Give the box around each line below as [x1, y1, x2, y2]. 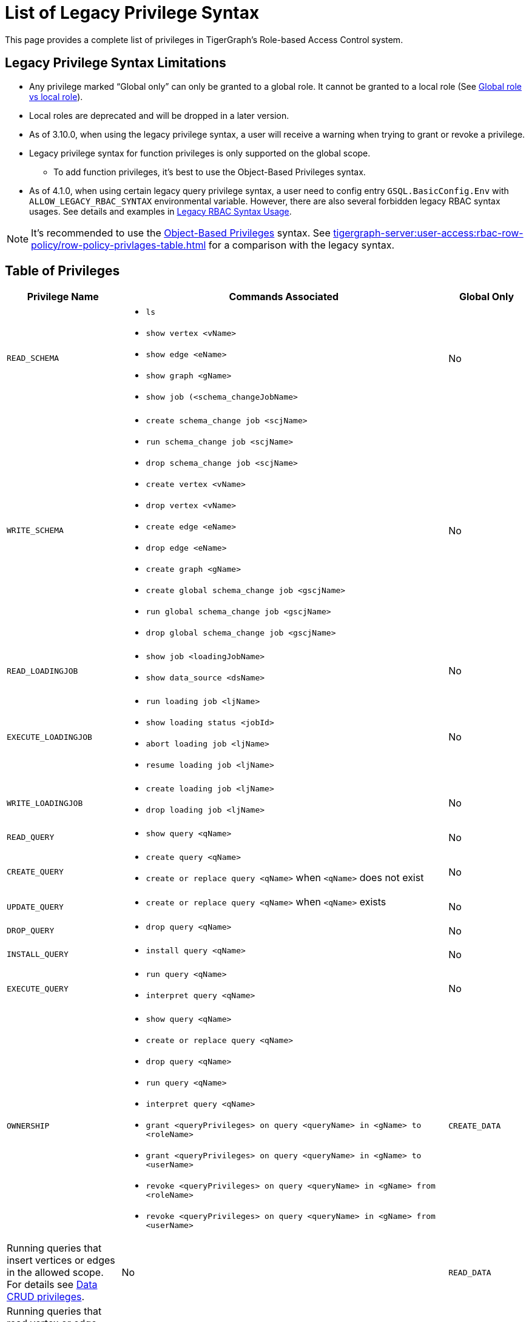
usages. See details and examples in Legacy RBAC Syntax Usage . [29, 206, 292, 216]
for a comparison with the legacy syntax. [208, 238, 395, 251]
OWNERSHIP [7, 1121, 50, 1131]
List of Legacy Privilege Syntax [5, 2, 260, 23]
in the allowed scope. [7, 1266, 104, 1279]
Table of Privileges [5, 263, 120, 279]
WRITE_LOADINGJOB [7, 798, 83, 808]
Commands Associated [229, 290, 339, 303]
